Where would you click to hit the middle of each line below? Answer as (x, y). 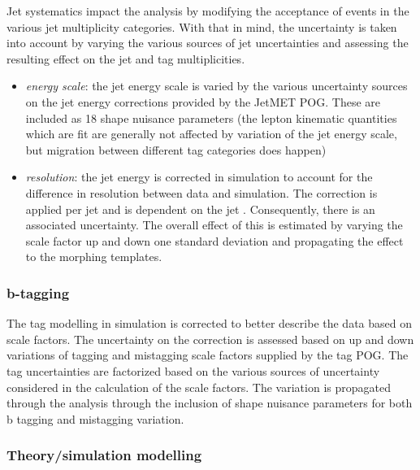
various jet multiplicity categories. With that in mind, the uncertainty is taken (202, 26)
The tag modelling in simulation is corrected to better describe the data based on (209, 323)
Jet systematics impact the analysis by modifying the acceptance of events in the (208, 11)
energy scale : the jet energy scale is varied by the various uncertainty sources (216, 86)
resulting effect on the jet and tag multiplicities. (126, 58)
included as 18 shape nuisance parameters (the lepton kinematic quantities (211, 117)
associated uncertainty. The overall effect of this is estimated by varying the (214, 225)
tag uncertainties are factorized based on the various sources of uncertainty (193, 370)
